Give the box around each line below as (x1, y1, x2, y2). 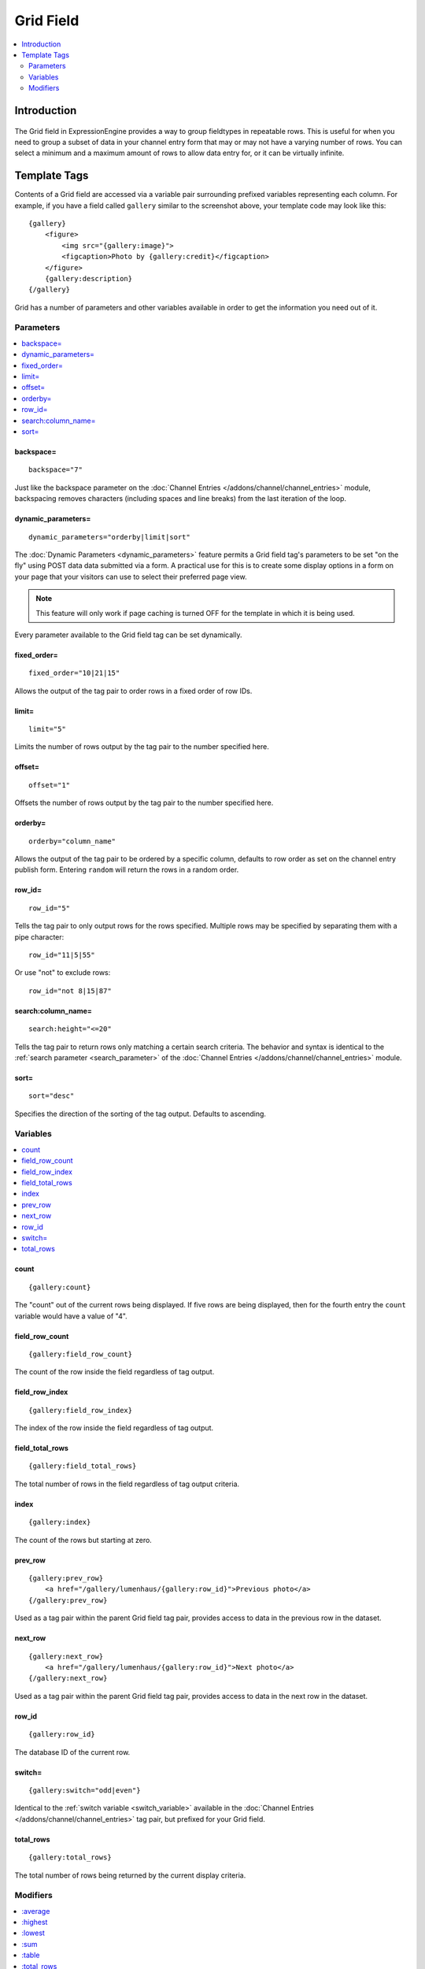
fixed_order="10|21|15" (28, 669, 120, 677)
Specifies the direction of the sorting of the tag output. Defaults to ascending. (14, 1109, 267, 1118)
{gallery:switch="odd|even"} (28, 1785, 141, 1795)
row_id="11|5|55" (28, 950, 95, 959)
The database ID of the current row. (14, 1747, 131, 1756)
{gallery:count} (28, 1282, 91, 1292)
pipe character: (14, 932, 65, 941)
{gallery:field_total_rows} (28, 1462, 137, 1470)
